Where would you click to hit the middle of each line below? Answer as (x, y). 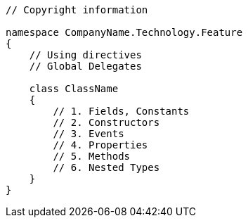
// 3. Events (89, 134)
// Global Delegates (85, 66)
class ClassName (74, 89)
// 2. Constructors (106, 122)
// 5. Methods (92, 156)
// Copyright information (77, 10)
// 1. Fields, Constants (121, 111)
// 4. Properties (100, 145)
